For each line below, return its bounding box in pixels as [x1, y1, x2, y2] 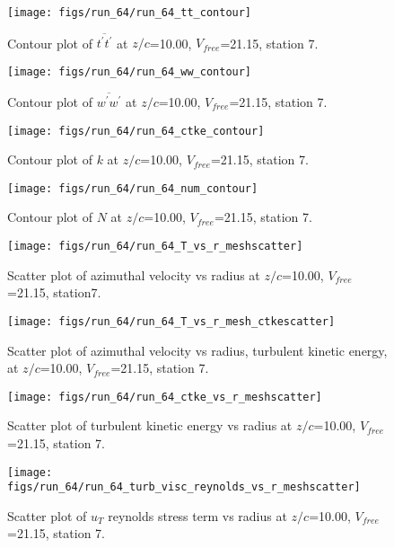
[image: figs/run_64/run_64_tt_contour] [7, 6, 252, 19]
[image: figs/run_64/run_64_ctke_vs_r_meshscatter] [7, 390, 322, 403]
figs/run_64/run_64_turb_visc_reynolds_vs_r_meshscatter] [7, 481, 361, 494]
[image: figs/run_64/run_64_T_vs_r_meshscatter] [7, 240, 303, 253]
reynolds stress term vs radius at [108, 506, 287, 525]
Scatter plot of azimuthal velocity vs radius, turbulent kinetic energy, [7, 340, 388, 359]
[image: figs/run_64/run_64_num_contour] [7, 181, 258, 195]
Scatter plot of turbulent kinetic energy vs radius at [7, 416, 293, 435]
